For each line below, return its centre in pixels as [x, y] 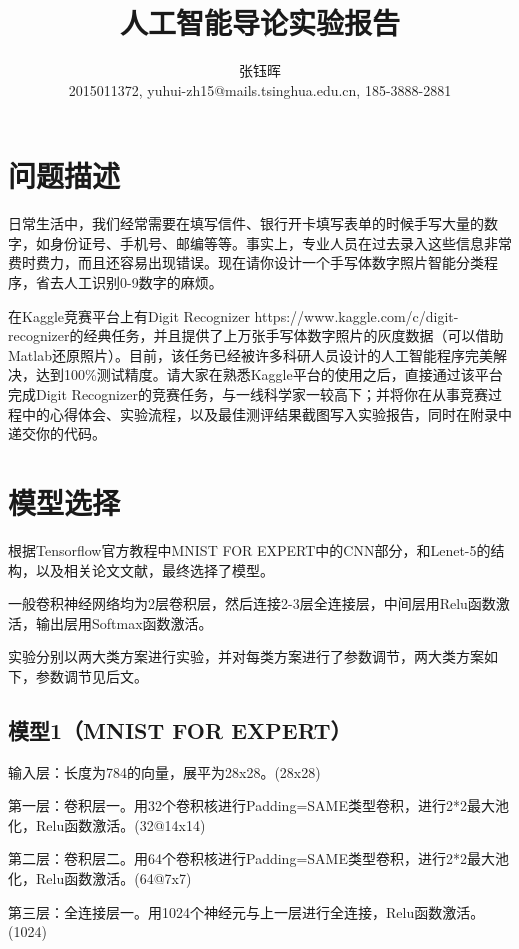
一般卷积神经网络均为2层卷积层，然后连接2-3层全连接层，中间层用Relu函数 [252, 603]
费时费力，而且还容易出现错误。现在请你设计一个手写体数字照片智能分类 [246, 262]
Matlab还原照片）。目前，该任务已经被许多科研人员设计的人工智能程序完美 [250, 354]
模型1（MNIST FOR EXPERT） [180, 729]
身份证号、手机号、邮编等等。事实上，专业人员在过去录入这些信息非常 [280, 242]
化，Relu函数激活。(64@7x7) [100, 878]
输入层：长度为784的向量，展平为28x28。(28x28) [164, 771]
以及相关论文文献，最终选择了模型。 [154, 569]
